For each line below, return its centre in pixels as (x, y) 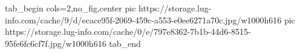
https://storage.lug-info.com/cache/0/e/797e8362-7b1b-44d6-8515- (128, 31)
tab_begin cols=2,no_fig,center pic (70, 8)
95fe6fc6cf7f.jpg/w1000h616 (56, 43)
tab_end (125, 43)
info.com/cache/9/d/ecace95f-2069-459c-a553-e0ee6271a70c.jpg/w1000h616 (143, 19)
